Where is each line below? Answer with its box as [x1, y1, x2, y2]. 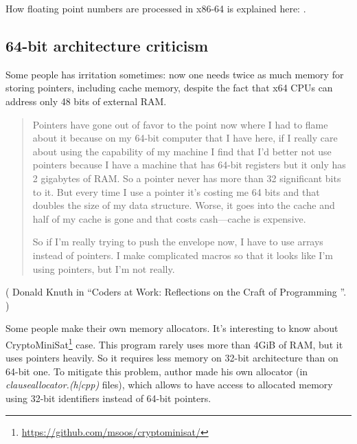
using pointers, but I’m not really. [32, 261, 175, 276]
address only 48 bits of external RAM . [5, 93, 167, 108]
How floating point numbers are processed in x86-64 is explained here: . [5, 1, 306, 15]
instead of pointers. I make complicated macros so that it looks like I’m [32, 247, 333, 262]
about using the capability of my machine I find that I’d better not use [32, 144, 332, 158]
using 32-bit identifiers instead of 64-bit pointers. [5, 390, 211, 405]
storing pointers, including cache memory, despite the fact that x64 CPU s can [5, 80, 333, 95]
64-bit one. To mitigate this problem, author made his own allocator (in [5, 364, 308, 378]
